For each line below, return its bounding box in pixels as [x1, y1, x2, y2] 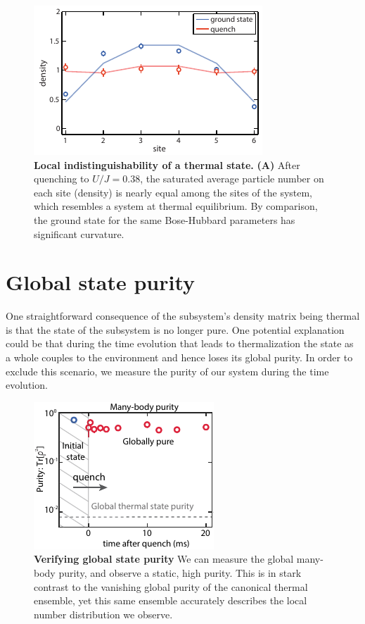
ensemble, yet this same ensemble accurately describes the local [34, 593, 307, 608]
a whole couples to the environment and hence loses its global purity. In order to [6, 350, 353, 365]
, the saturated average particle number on [140, 171, 324, 186]
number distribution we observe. [34, 606, 173, 621]
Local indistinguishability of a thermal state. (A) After [34, 157, 300, 172]
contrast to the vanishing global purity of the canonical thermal [34, 579, 308, 594]
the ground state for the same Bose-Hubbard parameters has [34, 212, 295, 227]
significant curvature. [34, 226, 124, 241]
